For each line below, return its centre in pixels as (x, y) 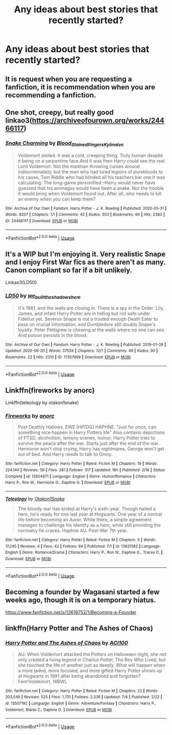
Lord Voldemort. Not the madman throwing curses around (79, 166)
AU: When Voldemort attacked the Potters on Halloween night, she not (92, 654)
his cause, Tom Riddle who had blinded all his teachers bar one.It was (91, 177)
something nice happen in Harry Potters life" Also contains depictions (91, 432)
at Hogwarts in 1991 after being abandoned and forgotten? (79, 676)
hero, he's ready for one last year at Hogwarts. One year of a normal (90, 514)
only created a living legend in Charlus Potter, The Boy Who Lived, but (92, 660)
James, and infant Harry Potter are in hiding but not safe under (84, 313)
